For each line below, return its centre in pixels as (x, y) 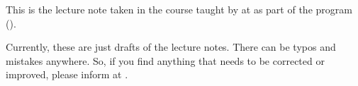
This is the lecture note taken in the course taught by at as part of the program (179, 9)
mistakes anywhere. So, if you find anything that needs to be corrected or (165, 60)
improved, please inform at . (67, 74)
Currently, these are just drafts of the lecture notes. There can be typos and (171, 47)
